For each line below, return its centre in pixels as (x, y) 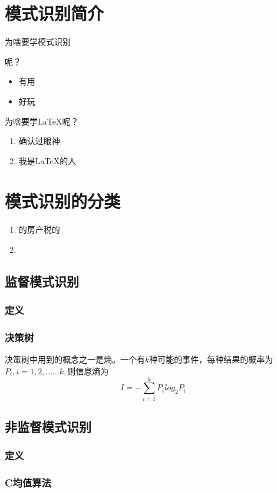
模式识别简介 (55, 13)
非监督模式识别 (48, 427)
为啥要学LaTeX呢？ (42, 121)
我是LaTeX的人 (47, 160)
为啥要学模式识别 (38, 42)
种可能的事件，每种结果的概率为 (211, 359)
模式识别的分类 (63, 201)
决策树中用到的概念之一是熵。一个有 (75, 359)
